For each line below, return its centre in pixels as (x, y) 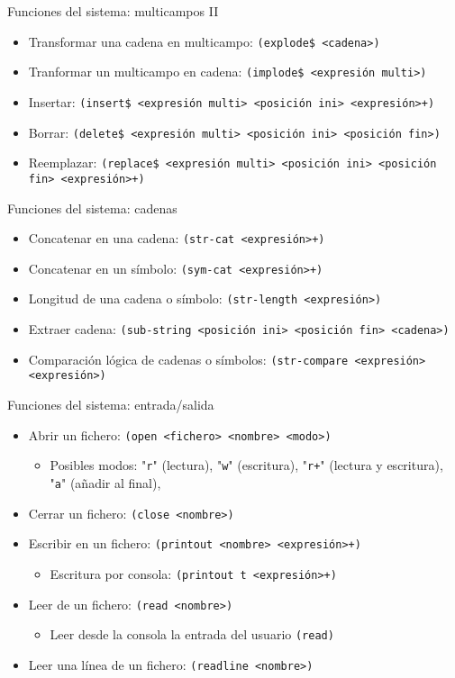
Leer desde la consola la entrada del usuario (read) (192, 634)
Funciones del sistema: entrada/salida (111, 405)
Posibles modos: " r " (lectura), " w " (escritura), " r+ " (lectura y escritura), (246, 465)
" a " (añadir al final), (105, 482)
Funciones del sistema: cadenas (92, 208)
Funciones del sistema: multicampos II (113, 11)
